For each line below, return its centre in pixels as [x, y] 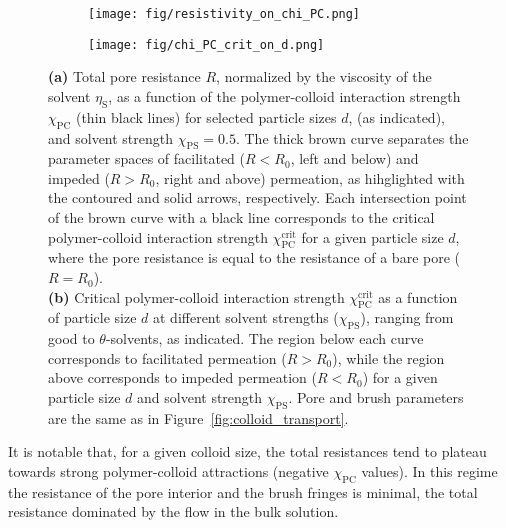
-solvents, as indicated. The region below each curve [264, 338]
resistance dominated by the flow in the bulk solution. [173, 511]
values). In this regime [429, 471]
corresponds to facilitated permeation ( [167, 357]
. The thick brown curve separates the [352, 137]
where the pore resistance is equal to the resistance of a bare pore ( [254, 257]
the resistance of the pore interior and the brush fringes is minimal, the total [243, 491]
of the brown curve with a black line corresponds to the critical [241, 217]
